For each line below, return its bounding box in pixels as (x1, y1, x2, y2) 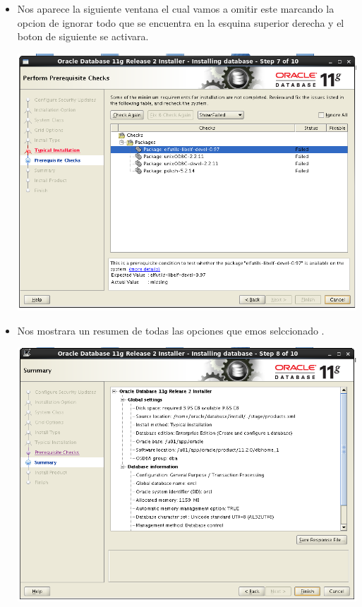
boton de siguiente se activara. (17, 29, 149, 44)
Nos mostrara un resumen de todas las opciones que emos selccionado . (17, 323, 325, 337)
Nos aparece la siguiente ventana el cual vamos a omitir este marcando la (17, 1, 334, 16)
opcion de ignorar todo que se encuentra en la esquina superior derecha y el (17, 15, 344, 30)
